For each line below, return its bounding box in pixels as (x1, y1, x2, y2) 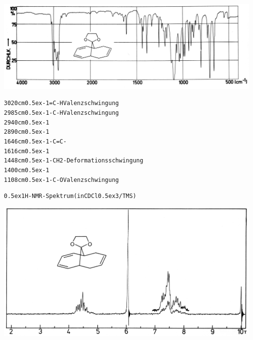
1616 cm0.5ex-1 (4, 147, 50, 155)
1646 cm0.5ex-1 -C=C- (4, 138, 67, 145)
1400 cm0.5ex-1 (4, 166, 50, 174)
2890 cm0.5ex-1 (4, 128, 50, 136)
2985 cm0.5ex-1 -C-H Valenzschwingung (4, 109, 119, 116)
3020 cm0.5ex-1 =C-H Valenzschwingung (4, 100, 119, 107)
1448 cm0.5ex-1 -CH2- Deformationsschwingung (4, 157, 144, 164)
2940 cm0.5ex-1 (4, 119, 50, 126)
